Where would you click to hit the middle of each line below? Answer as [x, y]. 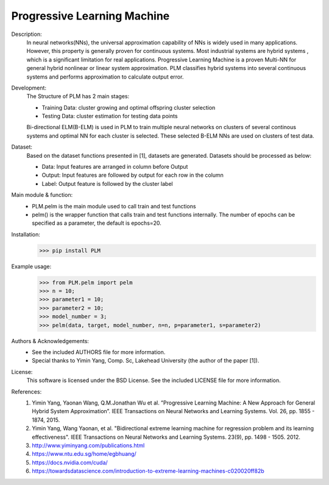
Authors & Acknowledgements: [50, 341]
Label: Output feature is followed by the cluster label [107, 183]
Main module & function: [42, 195]
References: [27, 391]
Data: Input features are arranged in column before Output [115, 167]
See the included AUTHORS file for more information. [99, 352]
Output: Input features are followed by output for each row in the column [133, 175]
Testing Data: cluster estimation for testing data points [110, 116]
